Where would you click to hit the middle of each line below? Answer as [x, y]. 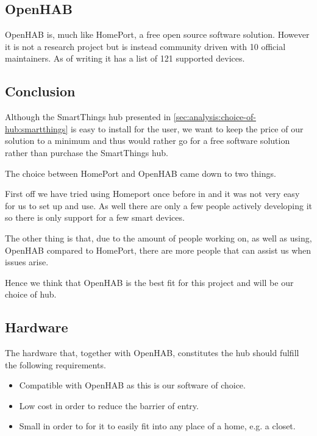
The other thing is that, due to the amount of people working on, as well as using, [158, 238]
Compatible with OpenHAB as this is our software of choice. [132, 385]
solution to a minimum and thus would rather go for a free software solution [148, 141]
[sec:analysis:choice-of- [215, 117]
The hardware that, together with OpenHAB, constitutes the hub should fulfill [152, 353]
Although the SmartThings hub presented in [88, 117]
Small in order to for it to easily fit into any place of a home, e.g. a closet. [157, 426]
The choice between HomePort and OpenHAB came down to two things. [141, 173]
